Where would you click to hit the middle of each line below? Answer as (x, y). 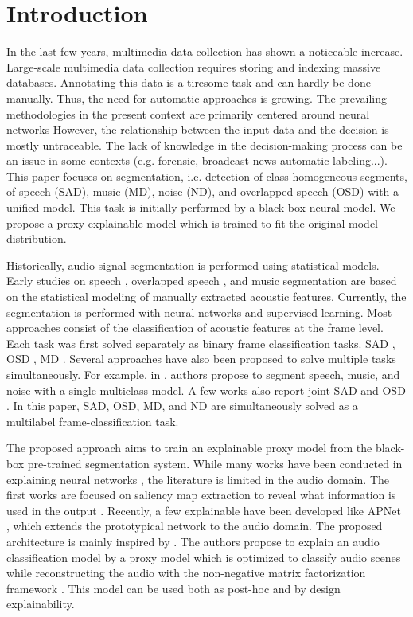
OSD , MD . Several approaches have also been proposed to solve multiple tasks (201, 359)
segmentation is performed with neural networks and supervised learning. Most (199, 312)
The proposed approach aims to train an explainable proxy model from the (189, 448)
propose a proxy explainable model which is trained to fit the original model (193, 223)
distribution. (37, 238)
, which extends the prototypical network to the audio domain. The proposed (195, 526)
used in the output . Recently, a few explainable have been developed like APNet (204, 510)
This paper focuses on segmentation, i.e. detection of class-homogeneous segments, (207, 176)
